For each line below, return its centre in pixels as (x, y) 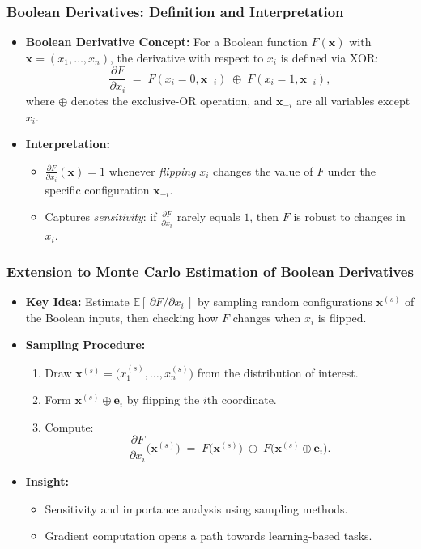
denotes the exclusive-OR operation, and (172, 100)
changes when (267, 317)
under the (351, 170)
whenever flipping (152, 170)
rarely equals (208, 217)
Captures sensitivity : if (101, 217)
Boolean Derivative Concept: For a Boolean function (166, 42)
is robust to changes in (349, 217)
